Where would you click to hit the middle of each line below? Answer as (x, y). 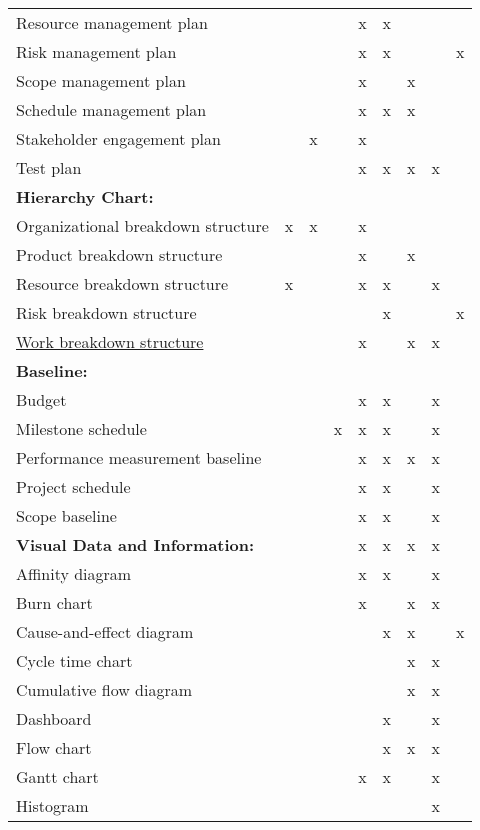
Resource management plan (112, 22)
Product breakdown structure (119, 254)
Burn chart (54, 602)
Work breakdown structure (110, 341)
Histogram (52, 805)
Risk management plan (96, 51)
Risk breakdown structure (106, 312)
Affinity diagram (74, 573)
